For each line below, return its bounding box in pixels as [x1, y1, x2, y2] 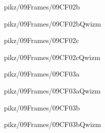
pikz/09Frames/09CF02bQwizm [4, 18, 101, 28]
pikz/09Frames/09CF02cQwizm [4, 51, 101, 62]
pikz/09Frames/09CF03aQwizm [4, 85, 101, 95]
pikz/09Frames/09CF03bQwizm [4, 119, 101, 129]
